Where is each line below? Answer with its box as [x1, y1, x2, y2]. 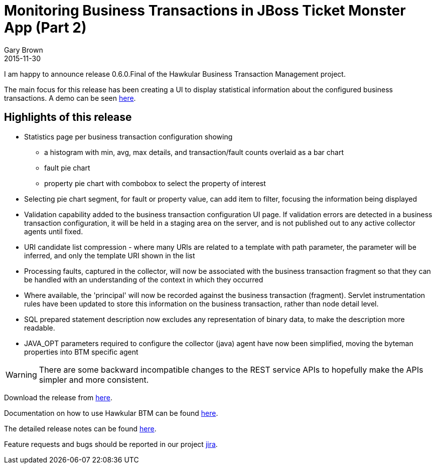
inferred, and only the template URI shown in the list [24, 251, 195, 260]
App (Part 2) [4, 19, 87, 36]
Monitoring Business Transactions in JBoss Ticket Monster [4, 2, 406, 19]
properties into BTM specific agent [24, 347, 138, 356]
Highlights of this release [4, 111, 132, 124]
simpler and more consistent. [39, 374, 149, 385]
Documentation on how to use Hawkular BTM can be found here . [4, 408, 218, 417]
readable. [24, 323, 55, 332]
